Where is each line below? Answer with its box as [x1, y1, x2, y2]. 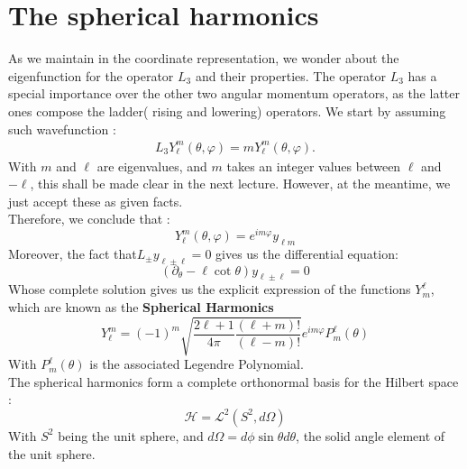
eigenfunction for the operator [8, 66, 174, 85]
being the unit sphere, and [58, 426, 204, 445]
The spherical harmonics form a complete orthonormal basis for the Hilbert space [8, 372, 459, 391]
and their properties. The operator [195, 66, 386, 85]
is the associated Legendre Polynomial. [89, 354, 304, 373]
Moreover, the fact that [8, 244, 137, 262]
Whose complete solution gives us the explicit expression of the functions [8, 280, 411, 299]
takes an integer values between [226, 156, 401, 175]
